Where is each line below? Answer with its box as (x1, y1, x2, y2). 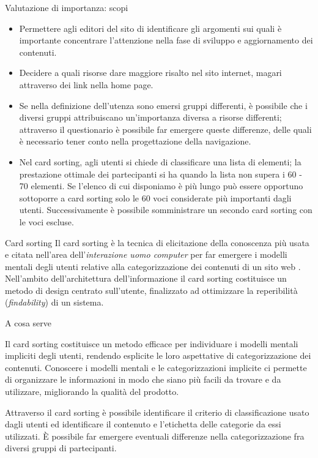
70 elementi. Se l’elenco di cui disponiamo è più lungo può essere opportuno (19, 179, 303, 192)
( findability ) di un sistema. (5, 296, 104, 309)
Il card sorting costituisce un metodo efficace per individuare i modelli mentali (5, 337, 298, 350)
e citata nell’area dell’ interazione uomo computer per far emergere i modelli (5, 248, 287, 261)
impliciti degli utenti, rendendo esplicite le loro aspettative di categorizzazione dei (5, 349, 311, 362)
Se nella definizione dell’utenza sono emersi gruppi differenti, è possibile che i (19, 99, 308, 111)
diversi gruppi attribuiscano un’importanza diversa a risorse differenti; (19, 111, 282, 124)
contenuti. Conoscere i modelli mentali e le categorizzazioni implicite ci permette (5, 361, 307, 374)
